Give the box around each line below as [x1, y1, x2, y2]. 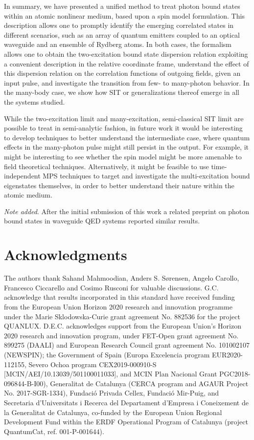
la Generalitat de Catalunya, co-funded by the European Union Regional [4, 407, 222, 417]
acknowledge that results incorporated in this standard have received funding [4, 292, 235, 302]
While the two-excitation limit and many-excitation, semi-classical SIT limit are [4, 113, 244, 123]
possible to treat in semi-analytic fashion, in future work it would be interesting [4, 123, 243, 133]
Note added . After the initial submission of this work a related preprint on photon [4, 206, 249, 216]
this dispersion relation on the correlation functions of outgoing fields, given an [4, 68, 241, 78]
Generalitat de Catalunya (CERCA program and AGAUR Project [50, 378, 249, 388]
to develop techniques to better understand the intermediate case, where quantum [4, 132, 250, 142]
